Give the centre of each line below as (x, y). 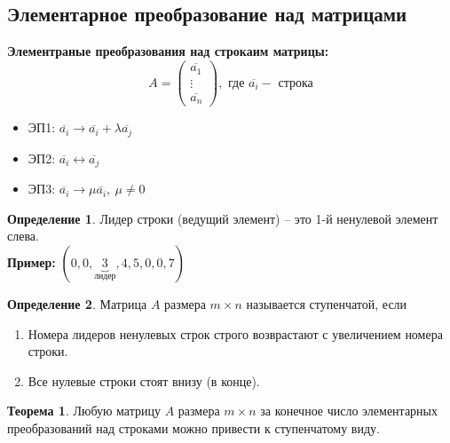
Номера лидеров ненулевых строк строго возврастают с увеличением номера (235, 333)
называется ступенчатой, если (327, 303)
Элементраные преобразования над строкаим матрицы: (168, 51)
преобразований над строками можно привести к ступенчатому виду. (193, 427)
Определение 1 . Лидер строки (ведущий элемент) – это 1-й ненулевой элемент (223, 218)
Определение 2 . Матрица (77, 303)
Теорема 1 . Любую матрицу (84, 411)
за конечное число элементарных (349, 411)
